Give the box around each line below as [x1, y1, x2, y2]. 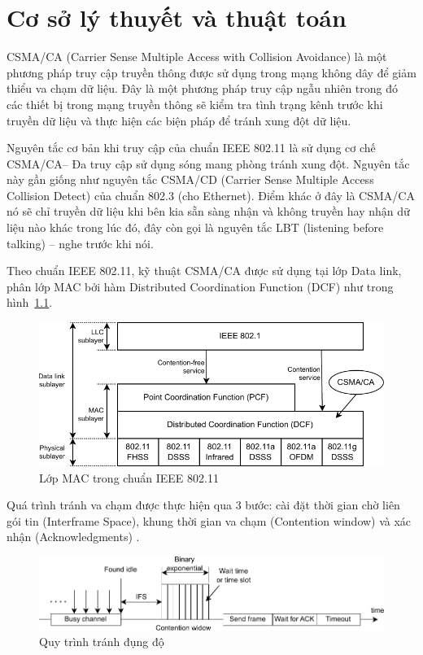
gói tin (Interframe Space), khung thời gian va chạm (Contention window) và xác [7, 512, 412, 529]
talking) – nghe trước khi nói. [7, 234, 154, 251]
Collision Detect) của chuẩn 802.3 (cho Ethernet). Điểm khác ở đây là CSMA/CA [7, 186, 415, 203]
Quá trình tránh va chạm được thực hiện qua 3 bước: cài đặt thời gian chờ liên [7, 496, 400, 513]
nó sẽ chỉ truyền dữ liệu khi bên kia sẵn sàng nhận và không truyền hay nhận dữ [7, 203, 410, 220]
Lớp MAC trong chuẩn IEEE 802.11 [39, 469, 219, 486]
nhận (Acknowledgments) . [7, 528, 140, 545]
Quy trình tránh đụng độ [39, 633, 164, 650]
